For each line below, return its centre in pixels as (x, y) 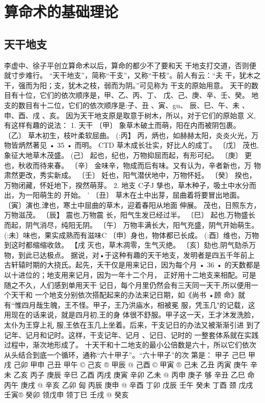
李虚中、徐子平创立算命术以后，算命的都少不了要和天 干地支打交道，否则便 (130, 65)
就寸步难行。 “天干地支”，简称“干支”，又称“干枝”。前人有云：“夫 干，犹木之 (132, 75)
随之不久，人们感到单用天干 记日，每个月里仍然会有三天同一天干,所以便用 (128, 285)
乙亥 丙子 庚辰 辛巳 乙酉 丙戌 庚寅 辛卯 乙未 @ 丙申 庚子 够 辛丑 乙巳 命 (134, 374)
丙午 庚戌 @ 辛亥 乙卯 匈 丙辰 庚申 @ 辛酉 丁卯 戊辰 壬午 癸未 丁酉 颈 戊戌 (129, 384)
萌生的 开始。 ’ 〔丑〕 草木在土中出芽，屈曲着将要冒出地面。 (142, 195)
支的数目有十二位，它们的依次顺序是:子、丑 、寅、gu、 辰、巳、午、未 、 (127, 105)
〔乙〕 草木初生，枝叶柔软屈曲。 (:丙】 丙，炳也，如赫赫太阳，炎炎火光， (128, 135)
